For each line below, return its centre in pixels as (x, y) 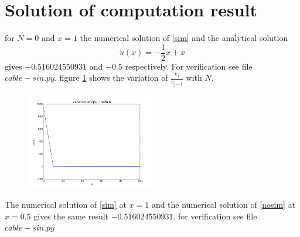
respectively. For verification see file (189, 66)
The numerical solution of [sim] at (66, 205)
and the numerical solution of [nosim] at (224, 205)
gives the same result (71, 216)
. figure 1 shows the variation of (111, 78)
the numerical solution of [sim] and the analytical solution (184, 38)
